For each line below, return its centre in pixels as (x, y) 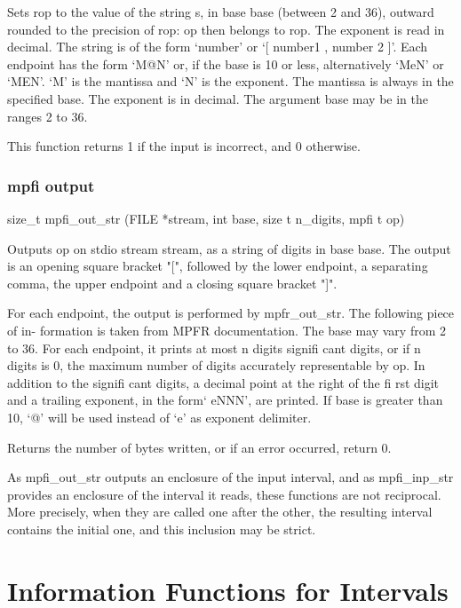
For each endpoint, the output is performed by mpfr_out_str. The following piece (231, 313)
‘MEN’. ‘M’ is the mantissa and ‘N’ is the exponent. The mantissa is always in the (230, 81)
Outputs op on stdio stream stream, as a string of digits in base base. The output (229, 248)
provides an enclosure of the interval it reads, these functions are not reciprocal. (224, 494)
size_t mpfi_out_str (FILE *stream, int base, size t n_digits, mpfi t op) (206, 218)
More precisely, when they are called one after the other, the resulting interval (220, 512)
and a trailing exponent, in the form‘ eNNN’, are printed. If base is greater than (225, 400)
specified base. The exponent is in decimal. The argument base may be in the (218, 98)
